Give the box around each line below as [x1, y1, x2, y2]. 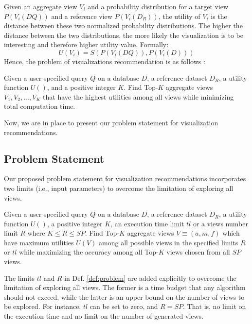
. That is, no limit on [183, 301, 246, 311]
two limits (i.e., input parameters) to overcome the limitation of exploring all [4, 183, 234, 193]
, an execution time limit [110, 218, 184, 228]
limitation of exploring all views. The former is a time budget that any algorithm [4, 282, 246, 292]
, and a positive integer [47, 82, 116, 92]
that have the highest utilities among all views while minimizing [43, 91, 234, 102]
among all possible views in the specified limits [99, 237, 238, 247]
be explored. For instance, [4, 301, 81, 311]
